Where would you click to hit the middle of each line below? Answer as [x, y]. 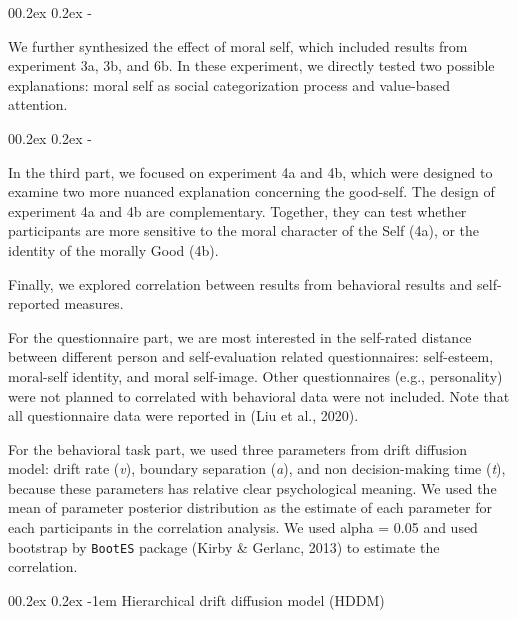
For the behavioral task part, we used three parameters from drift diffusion [237, 448]
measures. [94, 303]
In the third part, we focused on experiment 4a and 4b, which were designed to [250, 171]
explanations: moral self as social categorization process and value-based [229, 84]
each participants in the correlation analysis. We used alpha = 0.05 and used [243, 527]
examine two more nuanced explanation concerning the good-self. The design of [251, 191]
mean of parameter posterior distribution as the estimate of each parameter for [250, 507]
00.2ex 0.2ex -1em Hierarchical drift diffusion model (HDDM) [196, 599]
